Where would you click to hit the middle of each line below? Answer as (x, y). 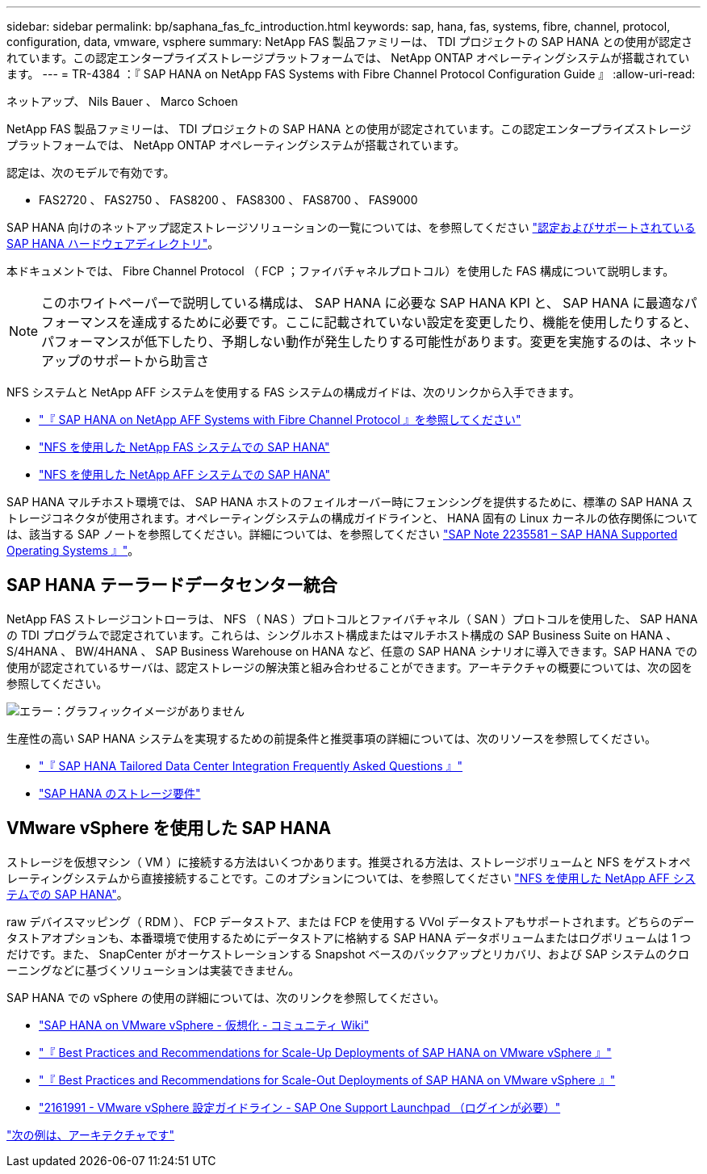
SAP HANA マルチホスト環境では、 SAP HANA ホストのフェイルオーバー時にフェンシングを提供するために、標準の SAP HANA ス (350, 502)
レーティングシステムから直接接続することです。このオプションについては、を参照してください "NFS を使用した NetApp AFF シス (351, 878)
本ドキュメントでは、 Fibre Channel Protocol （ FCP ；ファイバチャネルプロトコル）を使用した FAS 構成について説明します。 (341, 271)
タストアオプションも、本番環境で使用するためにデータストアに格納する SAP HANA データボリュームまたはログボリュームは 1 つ (349, 937)
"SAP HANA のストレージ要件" (120, 793)
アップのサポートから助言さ (126, 361)
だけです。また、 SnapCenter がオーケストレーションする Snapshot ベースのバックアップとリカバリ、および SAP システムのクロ (348, 954)
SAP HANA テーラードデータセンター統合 (172, 585)
